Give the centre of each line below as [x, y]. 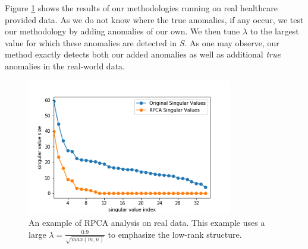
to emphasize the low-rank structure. [175, 234]
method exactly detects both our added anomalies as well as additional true [143, 54]
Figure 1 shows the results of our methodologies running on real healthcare [141, 8]
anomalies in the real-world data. [65, 66]
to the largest [274, 31]
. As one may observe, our [232, 42]
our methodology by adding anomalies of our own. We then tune [122, 31]
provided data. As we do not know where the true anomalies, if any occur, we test [154, 19]
